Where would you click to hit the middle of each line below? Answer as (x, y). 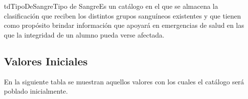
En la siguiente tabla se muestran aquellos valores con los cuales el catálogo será (124, 81)
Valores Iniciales (46, 61)
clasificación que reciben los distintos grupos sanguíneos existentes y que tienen (123, 15)
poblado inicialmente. (36, 91)
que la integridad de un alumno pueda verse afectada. (84, 34)
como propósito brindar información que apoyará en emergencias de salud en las (124, 25)
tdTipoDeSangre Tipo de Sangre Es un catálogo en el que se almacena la (111, 6)
